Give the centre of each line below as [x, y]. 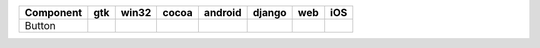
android [222, 12]
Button [40, 25]
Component [53, 12]
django [269, 12]
